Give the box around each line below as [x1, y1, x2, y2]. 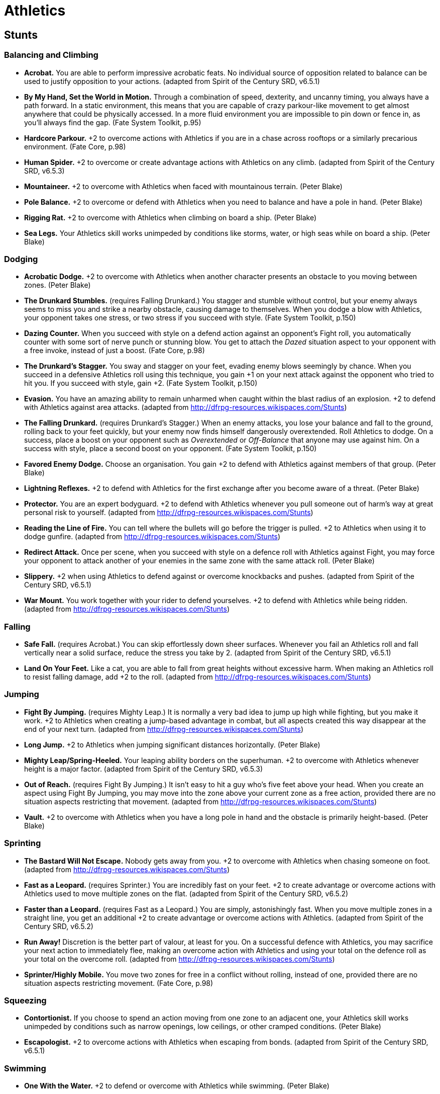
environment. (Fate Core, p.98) [24, 142, 126, 151]
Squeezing [4, 995, 47, 1005]
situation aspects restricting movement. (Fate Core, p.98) [24, 978, 213, 987]
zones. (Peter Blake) [24, 281, 91, 290]
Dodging [4, 254, 38, 264]
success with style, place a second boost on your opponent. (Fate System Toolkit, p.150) [24, 444, 317, 453]
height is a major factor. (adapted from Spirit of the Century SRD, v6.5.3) [24, 764, 263, 773]
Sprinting [4, 838, 41, 849]
